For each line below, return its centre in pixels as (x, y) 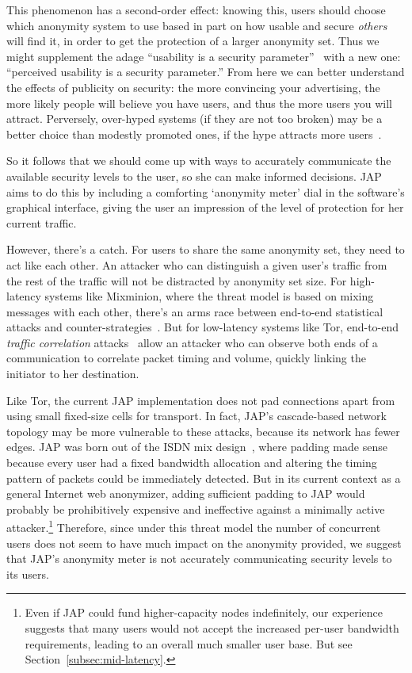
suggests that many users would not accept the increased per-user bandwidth (212, 628)
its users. (28, 574)
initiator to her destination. (73, 374)
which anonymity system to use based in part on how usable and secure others (197, 25)
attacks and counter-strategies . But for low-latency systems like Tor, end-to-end (203, 327)
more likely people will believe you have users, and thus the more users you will (200, 103)
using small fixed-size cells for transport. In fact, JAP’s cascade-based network (196, 416)
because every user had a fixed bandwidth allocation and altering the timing (192, 463)
